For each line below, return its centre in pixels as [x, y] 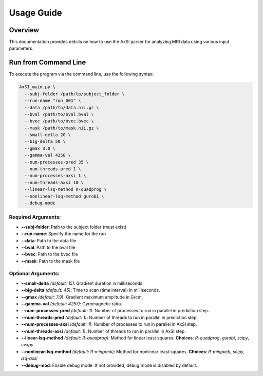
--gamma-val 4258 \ [48, 155]
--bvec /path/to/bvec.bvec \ [59, 121]
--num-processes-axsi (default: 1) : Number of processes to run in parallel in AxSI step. [109, 324]
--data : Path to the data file [49, 240]
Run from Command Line [47, 63]
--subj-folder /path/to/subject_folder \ [75, 94]
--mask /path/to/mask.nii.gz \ [62, 128]
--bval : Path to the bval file [48, 247]
